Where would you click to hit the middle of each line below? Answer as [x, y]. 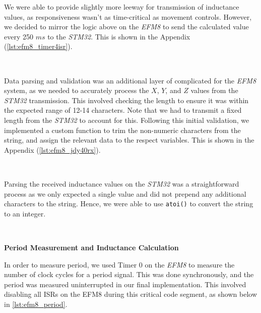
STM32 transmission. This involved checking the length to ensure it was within [126, 100]
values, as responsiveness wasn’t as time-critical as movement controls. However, [128, 16]
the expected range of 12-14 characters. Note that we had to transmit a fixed [123, 110]
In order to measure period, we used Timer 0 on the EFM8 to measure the [119, 264]
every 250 [19, 36]
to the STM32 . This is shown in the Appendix [119, 36]
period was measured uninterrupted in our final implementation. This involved [125, 284]
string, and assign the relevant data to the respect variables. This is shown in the [129, 140]
